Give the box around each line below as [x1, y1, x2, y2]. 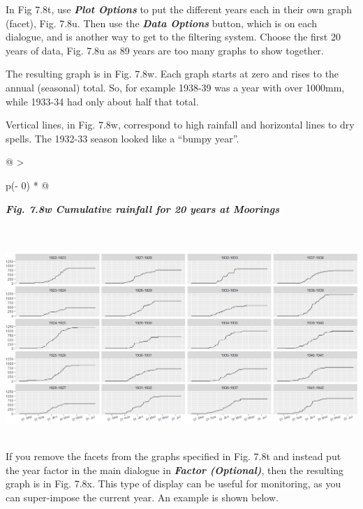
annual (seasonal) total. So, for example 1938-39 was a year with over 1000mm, [6, 80, 345, 94]
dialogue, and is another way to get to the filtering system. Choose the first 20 [6, 29, 341, 44]
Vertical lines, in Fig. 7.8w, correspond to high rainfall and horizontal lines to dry [6, 117, 355, 132]
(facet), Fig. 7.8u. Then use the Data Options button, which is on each [6, 15, 317, 30]
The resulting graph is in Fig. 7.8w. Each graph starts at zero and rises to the [6, 66, 339, 81]
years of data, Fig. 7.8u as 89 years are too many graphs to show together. [6, 43, 324, 57]
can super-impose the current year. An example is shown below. [6, 489, 279, 504]
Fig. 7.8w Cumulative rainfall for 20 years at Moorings [6, 201, 279, 216]
